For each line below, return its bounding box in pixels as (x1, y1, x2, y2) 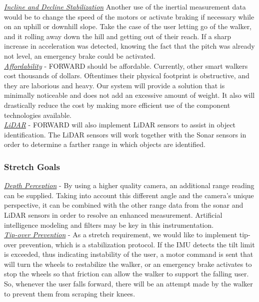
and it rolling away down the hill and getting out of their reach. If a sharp (4, 31, 231, 41)
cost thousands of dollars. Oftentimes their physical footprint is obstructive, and (4, 70, 249, 81)
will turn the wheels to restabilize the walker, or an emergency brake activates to (4, 258, 252, 269)
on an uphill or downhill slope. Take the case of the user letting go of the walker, (4, 21, 252, 32)
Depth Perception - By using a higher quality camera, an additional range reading (4, 180, 254, 191)
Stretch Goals (4, 160, 60, 173)
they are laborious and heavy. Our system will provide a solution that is (4, 80, 225, 90)
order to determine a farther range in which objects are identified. (4, 139, 205, 149)
